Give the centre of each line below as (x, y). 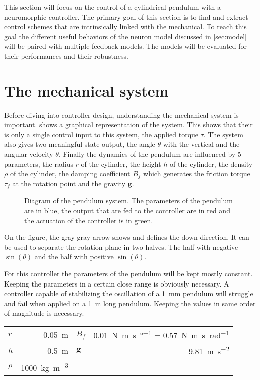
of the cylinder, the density (211, 164)
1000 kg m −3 (45, 367)
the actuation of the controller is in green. (89, 220)
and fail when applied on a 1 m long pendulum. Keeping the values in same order (130, 303)
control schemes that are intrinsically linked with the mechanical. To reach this (125, 26)
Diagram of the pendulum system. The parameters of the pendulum (128, 200)
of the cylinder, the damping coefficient (70, 174)
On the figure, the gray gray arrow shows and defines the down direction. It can (127, 237)
